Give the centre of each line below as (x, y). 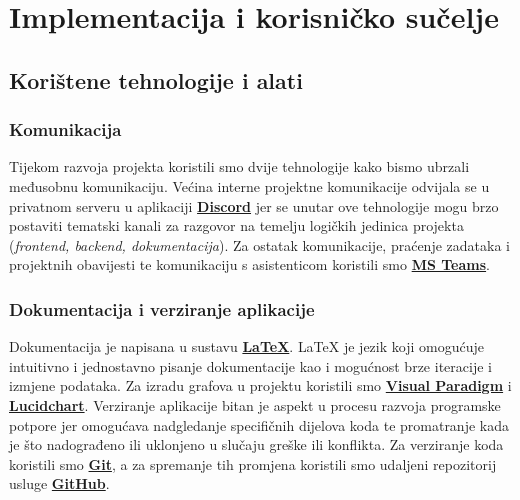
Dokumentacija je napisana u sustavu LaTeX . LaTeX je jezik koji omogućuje (246, 346)
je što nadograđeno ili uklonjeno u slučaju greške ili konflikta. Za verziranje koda (256, 444)
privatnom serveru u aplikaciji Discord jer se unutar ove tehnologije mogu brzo (254, 205)
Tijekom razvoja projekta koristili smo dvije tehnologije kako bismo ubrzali (239, 166)
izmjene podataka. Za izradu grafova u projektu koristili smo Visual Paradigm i (260, 385)
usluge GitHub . (59, 483)
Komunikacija (65, 129)
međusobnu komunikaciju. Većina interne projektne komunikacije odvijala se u (249, 185)
